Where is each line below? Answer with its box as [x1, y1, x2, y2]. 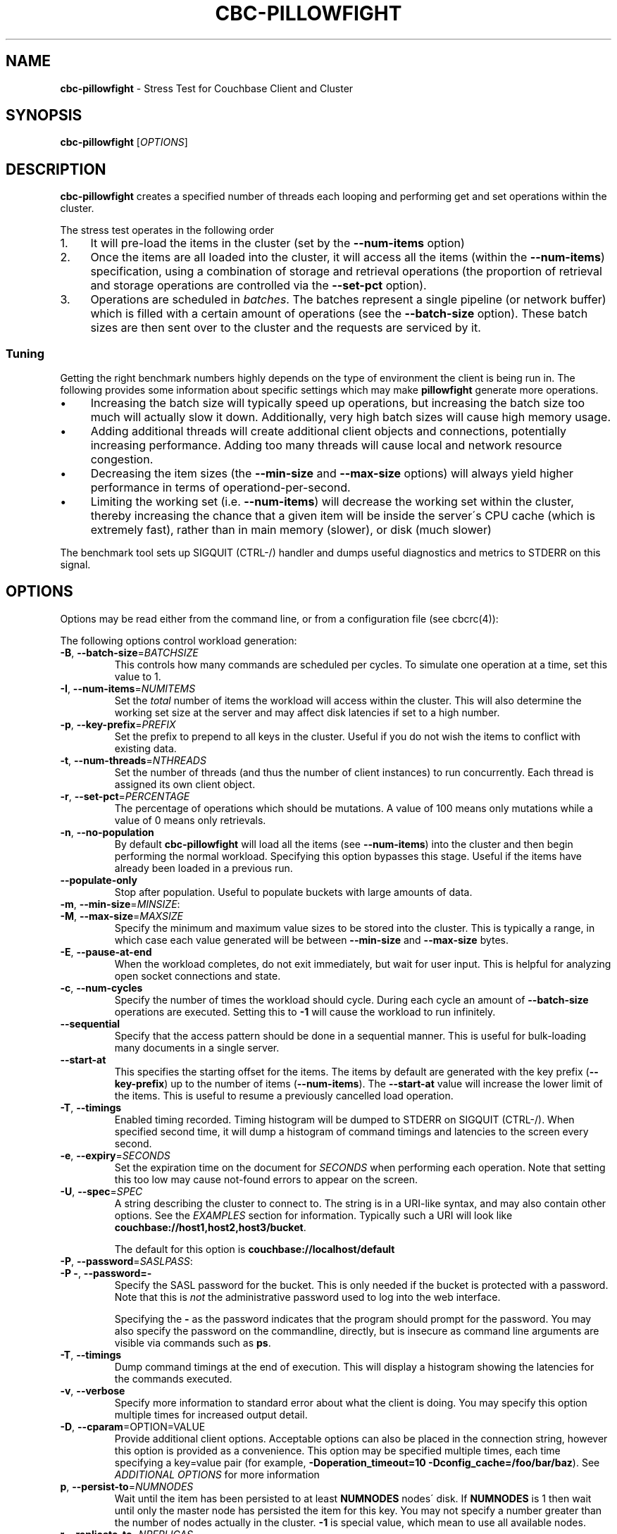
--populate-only [60, 873, 137, 886]
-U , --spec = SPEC [60, 1185, 143, 1197]
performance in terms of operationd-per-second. [90, 480, 351, 495]
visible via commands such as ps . [114, 1336, 271, 1349]
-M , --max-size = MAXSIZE [60, 909, 183, 922]
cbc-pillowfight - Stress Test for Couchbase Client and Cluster [60, 82, 354, 94]
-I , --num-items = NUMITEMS [60, 682, 196, 694]
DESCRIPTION [6, 160, 106, 178]
